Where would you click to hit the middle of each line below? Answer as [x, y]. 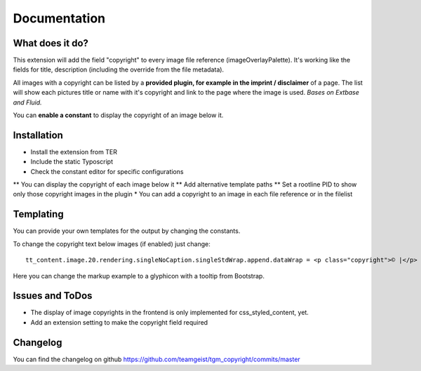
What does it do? [51, 43]
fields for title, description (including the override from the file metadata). [119, 69]
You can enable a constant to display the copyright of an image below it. [118, 115]
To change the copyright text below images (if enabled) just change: [112, 244]
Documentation [59, 18]
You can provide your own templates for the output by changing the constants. [127, 231]
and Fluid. [27, 102]
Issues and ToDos [53, 296]
